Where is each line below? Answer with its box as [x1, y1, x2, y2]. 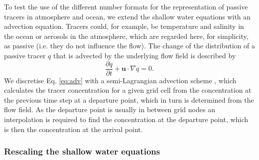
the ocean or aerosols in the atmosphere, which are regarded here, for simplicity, [4, 30, 249, 41]
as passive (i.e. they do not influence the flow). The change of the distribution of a [4, 40, 255, 51]
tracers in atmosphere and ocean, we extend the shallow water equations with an [4, 11, 251, 21]
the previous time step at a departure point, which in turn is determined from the [4, 94, 254, 105]
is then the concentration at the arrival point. [4, 124, 143, 134]
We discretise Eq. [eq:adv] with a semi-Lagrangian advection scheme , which [4, 75, 237, 85]
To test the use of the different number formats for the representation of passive [4, 1, 248, 11]
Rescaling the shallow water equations [4, 145, 160, 158]
